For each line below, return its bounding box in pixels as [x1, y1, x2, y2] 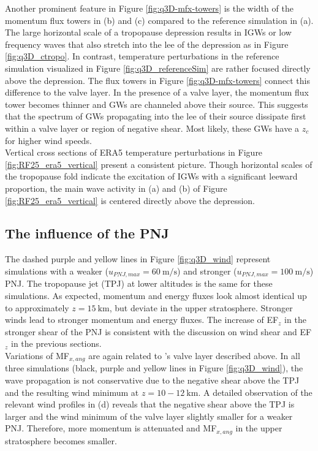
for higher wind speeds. [5, 134, 92, 146]
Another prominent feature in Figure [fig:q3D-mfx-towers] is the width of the [5, 2, 293, 14]
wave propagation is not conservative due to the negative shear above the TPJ [5, 373, 300, 386]
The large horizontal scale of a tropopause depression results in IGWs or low [5, 26, 292, 39]
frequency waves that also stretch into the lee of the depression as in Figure [5, 37, 289, 50]
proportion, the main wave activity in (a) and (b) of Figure [5, 181, 227, 194]
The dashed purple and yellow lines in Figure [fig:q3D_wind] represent [5, 252, 271, 265]
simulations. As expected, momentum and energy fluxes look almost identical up [5, 289, 307, 301]
